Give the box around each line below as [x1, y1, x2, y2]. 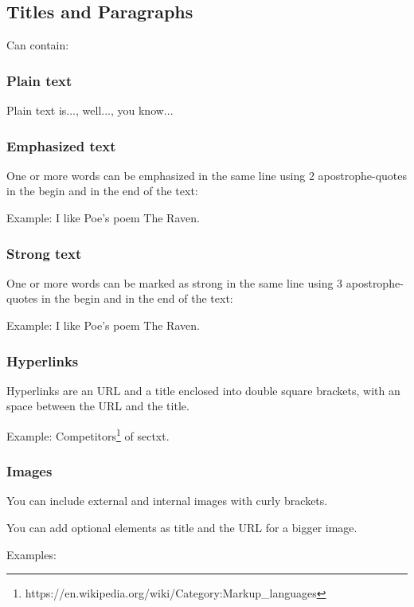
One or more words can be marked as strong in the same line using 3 [6, 274, 343, 291]
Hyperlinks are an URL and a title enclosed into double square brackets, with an [6, 382, 400, 398]
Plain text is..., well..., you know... [6, 102, 174, 119]
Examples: [6, 546, 57, 562]
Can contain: [6, 37, 69, 53]
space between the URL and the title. [6, 397, 189, 414]
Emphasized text [6, 135, 116, 155]
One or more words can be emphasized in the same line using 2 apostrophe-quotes [6, 166, 408, 183]
